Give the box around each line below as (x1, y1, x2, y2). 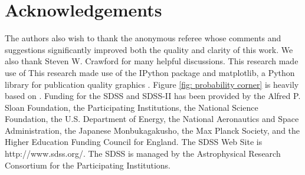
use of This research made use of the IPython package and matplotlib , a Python (5, 66, 295, 78)
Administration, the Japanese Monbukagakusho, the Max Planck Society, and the (5, 124, 300, 136)
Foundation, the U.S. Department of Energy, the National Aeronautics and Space (5, 113, 299, 125)
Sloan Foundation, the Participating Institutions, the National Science (5, 101, 258, 113)
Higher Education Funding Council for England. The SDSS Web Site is (5, 136, 263, 148)
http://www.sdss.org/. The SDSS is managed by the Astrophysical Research (5, 147, 281, 160)
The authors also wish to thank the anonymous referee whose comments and (5, 32, 281, 44)
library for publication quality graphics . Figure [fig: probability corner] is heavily (5, 78, 299, 90)
